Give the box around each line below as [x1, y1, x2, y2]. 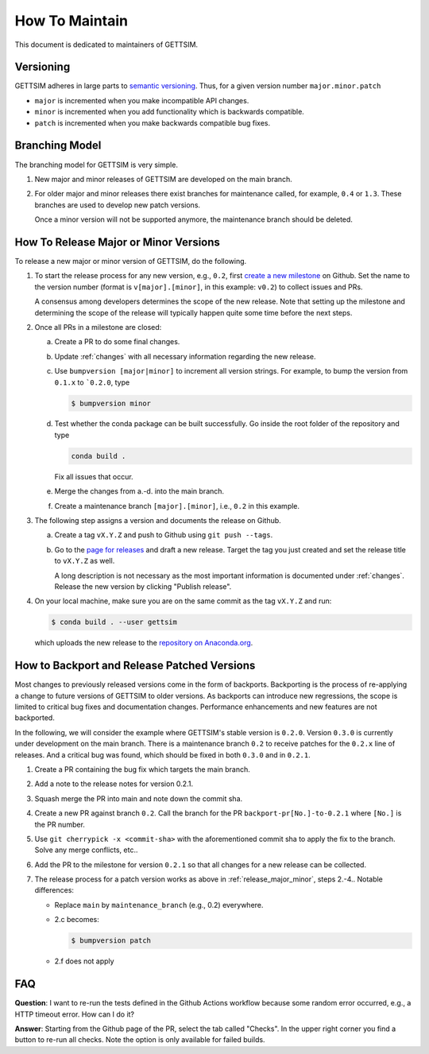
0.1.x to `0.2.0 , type [54, 378, 130, 387]
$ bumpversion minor [71, 398, 151, 408]
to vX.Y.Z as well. [54, 556, 115, 566]
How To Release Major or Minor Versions [14, 235, 220, 249]
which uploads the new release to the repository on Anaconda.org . [34, 638, 253, 648]
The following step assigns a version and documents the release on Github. [34, 516, 281, 525]
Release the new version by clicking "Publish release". [54, 581, 232, 591]
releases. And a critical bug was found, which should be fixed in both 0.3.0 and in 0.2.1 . [14, 750, 311, 759]
